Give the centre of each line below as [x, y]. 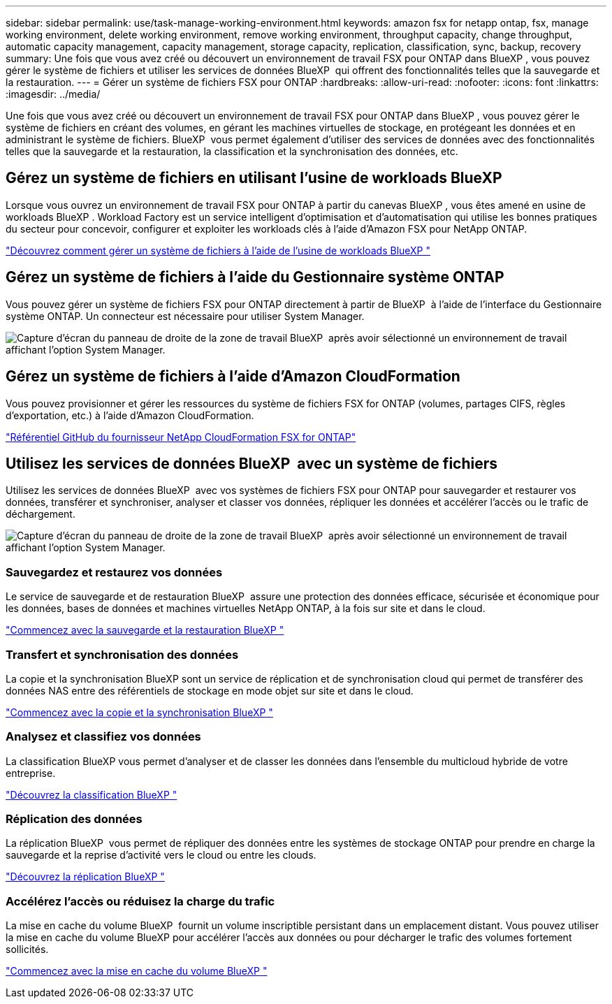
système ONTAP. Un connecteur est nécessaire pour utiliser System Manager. [185, 316]
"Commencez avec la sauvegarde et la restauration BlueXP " [145, 630]
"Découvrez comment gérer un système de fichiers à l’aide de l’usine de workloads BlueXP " [218, 250]
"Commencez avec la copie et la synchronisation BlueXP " [139, 712]
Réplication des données [74, 819]
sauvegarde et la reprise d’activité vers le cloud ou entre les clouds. [161, 855]
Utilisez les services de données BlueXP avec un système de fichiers [252, 463]
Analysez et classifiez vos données [103, 737]
